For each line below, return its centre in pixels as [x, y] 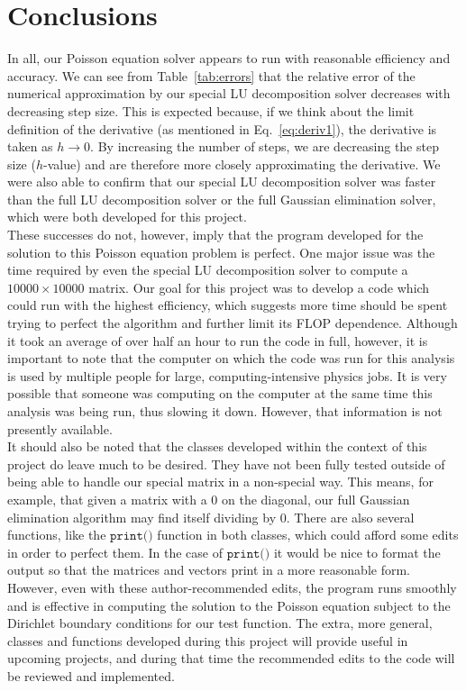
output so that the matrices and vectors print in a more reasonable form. [209, 570]
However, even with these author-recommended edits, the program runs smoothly [232, 587]
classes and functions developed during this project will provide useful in [208, 640]
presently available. [60, 428]
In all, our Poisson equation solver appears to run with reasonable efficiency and [229, 58]
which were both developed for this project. [127, 217]
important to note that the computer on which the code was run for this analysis [231, 358]
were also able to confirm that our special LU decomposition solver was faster [222, 182]
